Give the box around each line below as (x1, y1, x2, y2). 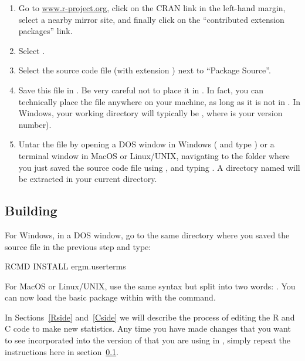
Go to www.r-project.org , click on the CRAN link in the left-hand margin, (18, 2, 286, 14)
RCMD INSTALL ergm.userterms (5, 260, 126, 272)
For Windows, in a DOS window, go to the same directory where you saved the (5, 228, 290, 241)
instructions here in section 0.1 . (5, 345, 119, 357)
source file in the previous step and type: (5, 240, 151, 252)
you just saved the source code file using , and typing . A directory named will (18, 161, 300, 173)
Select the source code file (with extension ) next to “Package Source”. (18, 64, 271, 76)
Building (5, 201, 57, 220)
